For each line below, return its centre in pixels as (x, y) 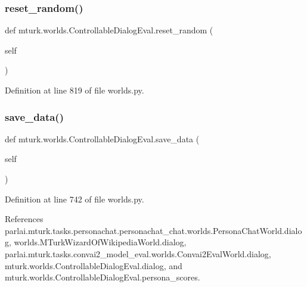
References (24, 219)
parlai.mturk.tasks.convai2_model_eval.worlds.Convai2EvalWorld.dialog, (138, 253)
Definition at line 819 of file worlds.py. (75, 90)
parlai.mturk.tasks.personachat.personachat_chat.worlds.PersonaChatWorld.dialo (153, 230)
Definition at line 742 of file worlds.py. (75, 199)
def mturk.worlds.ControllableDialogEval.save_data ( (102, 138)
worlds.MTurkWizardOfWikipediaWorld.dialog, (100, 242)
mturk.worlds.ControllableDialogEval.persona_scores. (103, 277)
